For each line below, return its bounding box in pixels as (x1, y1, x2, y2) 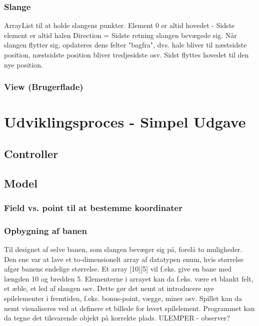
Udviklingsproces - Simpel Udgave (4, 111, 246, 132)
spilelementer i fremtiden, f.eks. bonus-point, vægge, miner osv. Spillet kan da (4, 293, 242, 303)
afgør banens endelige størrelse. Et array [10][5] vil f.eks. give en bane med (4, 263, 231, 274)
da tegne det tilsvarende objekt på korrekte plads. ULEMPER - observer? (4, 312, 230, 323)
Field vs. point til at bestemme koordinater (4, 201, 182, 213)
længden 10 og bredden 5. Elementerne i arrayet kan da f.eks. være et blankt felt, (4, 273, 253, 283)
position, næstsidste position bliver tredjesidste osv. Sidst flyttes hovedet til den (4, 49, 249, 59)
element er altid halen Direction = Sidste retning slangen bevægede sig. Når (4, 29, 237, 40)
